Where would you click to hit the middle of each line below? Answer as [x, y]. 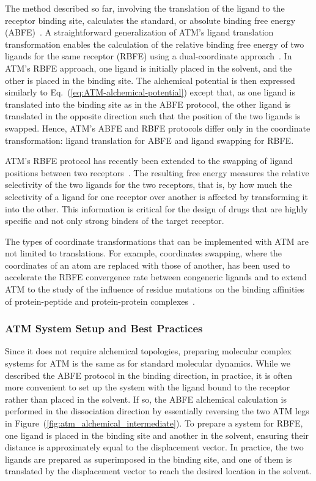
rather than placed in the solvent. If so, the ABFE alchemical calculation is [146, 399]
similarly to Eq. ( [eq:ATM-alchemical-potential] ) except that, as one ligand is [150, 92]
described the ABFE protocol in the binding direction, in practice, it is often [149, 375]
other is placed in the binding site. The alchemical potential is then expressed [150, 80]
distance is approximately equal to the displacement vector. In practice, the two [154, 447]
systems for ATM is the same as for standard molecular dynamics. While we [148, 363]
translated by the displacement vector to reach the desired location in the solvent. [158, 471]
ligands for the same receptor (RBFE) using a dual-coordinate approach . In [149, 56]
